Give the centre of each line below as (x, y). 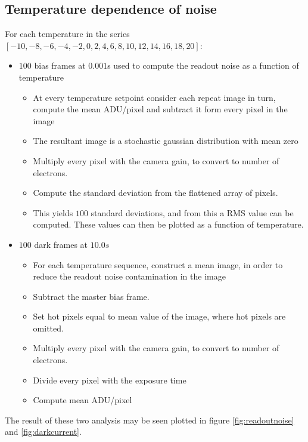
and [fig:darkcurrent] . (43, 432)
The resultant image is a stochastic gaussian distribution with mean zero (166, 141)
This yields (53, 212)
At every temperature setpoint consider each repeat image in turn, (154, 97)
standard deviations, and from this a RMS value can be (192, 212)
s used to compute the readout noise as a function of (203, 65)
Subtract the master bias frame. (91, 296)
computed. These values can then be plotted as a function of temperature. (168, 224)
